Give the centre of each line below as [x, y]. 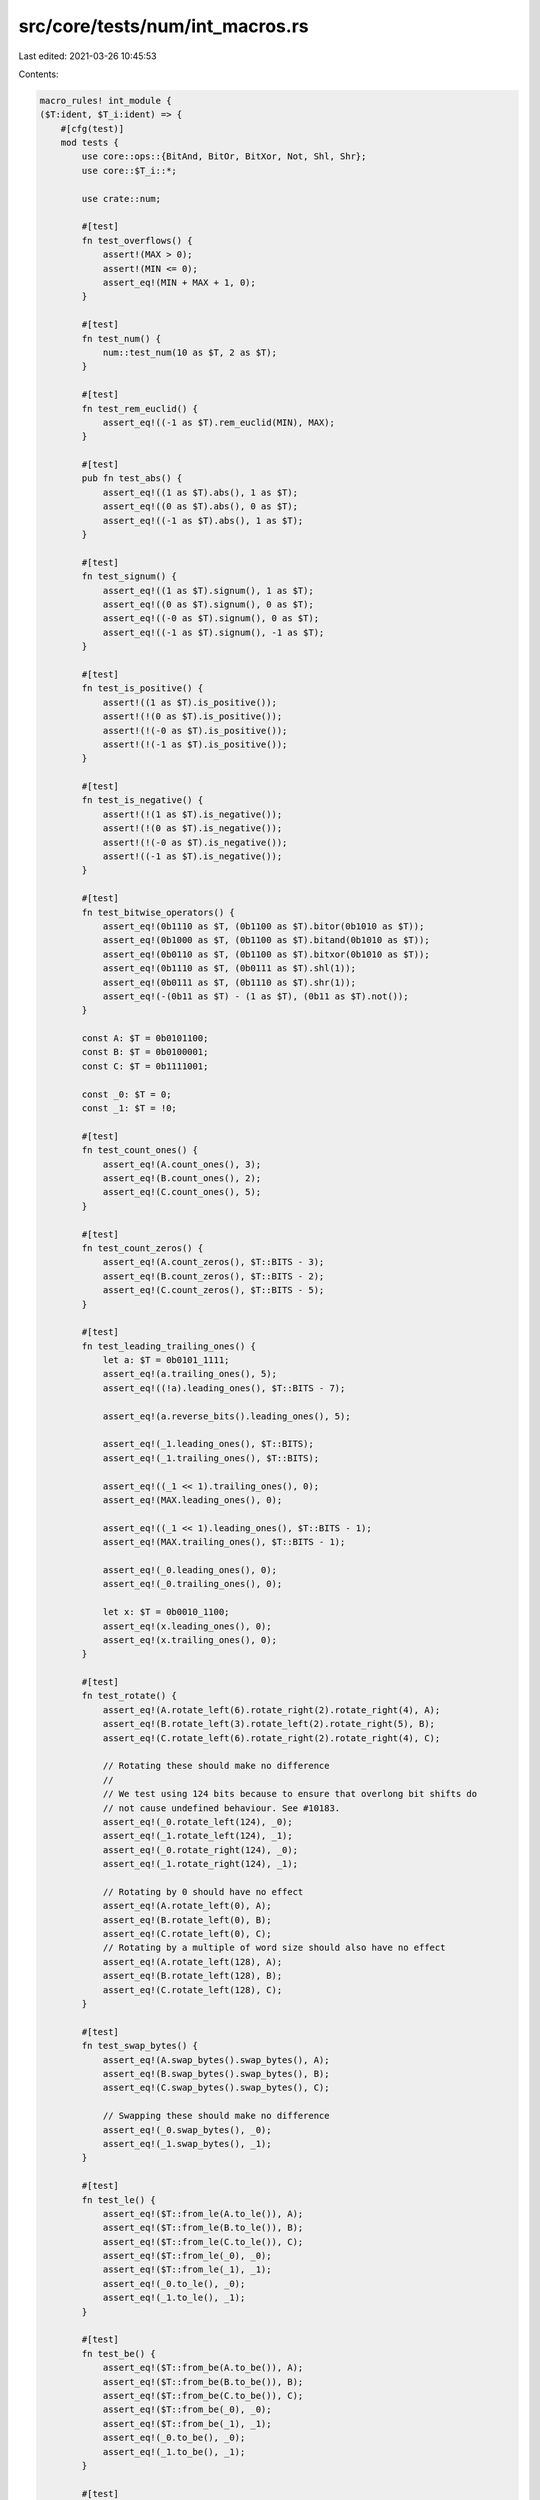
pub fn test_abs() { [132, 478]
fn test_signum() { [129, 576]
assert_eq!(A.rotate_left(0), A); [187, 1906]
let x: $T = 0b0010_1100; [166, 1612]
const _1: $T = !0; [129, 1108]
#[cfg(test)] [92, 128]
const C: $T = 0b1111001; [145, 1066]
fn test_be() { [119, 2353]
